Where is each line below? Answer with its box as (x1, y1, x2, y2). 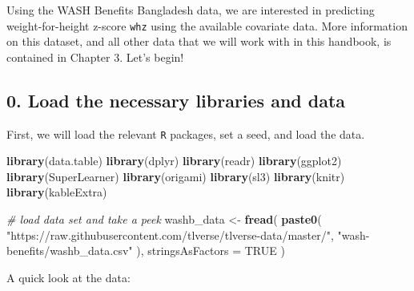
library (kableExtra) (6, 184, 107, 200)
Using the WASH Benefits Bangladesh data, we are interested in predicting (6, 2, 375, 18)
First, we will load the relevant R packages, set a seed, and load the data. (6, 125, 365, 142)
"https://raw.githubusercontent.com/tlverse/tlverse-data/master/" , (6, 226, 334, 243)
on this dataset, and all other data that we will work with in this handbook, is (6, 33, 392, 50)
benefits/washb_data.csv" (6, 242, 133, 259)
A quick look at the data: (6, 269, 131, 285)
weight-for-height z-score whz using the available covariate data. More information (6, 17, 408, 34)
